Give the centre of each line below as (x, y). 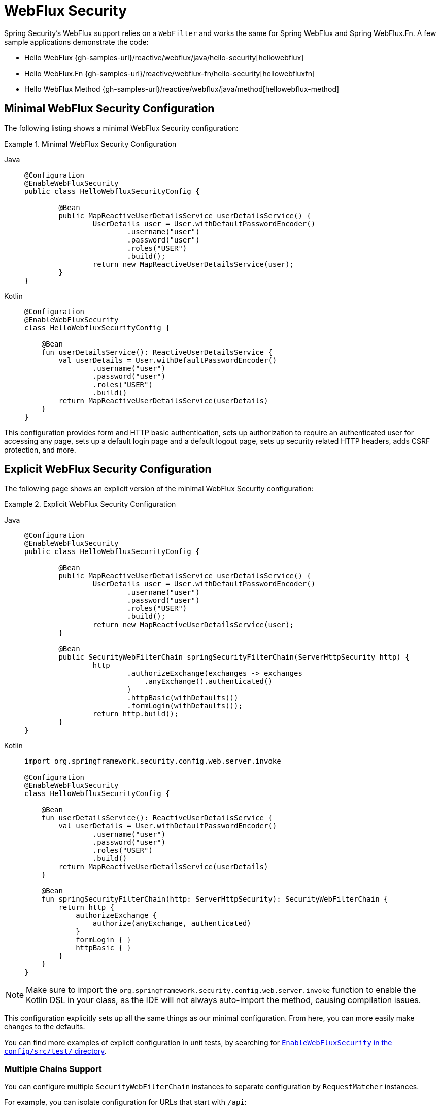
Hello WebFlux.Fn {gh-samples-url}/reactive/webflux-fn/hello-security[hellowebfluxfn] (170, 73)
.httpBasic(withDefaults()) (183, 698)
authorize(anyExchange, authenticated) (172, 924)
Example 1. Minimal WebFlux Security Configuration (90, 144)
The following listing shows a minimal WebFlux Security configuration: (121, 128)
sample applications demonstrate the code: (76, 42)
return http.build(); (136, 714)
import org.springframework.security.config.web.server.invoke (153, 761)
